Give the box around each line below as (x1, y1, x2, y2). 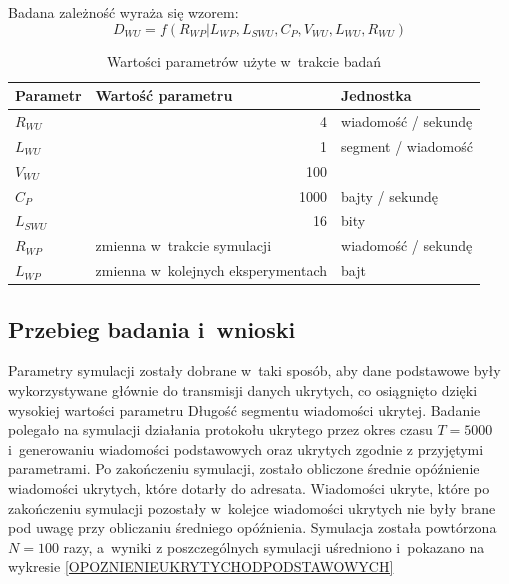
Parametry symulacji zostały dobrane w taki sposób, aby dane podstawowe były (8, 360, 501, 381)
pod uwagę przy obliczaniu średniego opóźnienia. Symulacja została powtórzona (8, 517, 497, 538)
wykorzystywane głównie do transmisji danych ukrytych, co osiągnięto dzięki (8, 379, 478, 400)
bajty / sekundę (341, 185, 438, 206)
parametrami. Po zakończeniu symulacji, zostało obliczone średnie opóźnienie (8, 458, 480, 479)
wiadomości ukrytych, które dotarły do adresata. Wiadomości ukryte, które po (8, 477, 490, 498)
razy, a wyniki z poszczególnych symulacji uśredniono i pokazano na (63, 536, 485, 557)
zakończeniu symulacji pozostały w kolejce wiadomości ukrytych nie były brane (8, 497, 496, 518)
